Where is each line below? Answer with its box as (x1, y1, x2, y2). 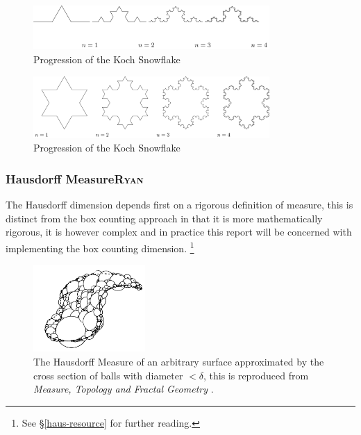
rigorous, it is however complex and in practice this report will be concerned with (6, 224, 352, 239)
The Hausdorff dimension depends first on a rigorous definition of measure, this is (6, 197, 353, 212)
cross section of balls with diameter (33, 368, 183, 382)
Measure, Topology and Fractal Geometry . (33, 381, 214, 396)
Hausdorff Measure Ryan (6, 170, 144, 187)
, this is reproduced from (203, 368, 309, 382)
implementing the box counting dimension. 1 (6, 238, 194, 255)
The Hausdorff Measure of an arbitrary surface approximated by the (33, 354, 324, 368)
